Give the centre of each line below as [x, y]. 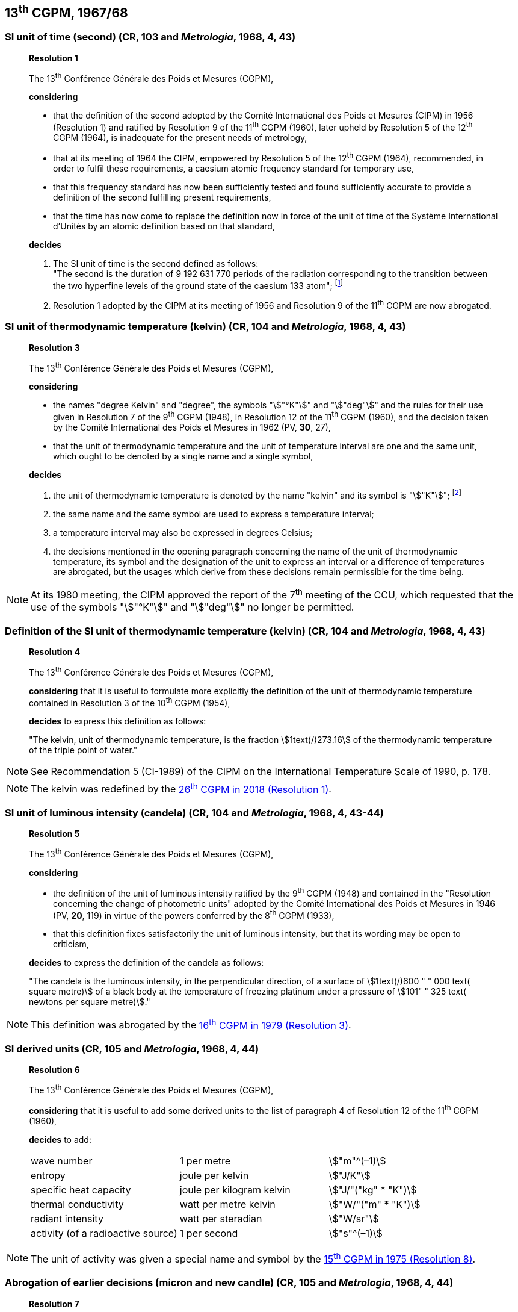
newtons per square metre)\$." [90, 1002]
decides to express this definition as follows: [118, 721]
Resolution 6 [54, 1070]
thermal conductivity [77, 1204]
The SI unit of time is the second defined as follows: [156, 263]
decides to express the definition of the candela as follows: [146, 963]
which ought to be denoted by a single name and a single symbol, [183, 456]
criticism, [71, 944]
